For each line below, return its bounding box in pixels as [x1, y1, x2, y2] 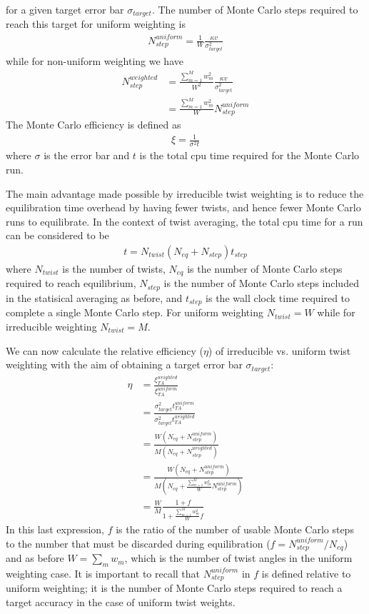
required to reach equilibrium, [6, 276, 136, 291]
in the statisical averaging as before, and [6, 290, 183, 305]
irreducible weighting [6, 318, 97, 333]
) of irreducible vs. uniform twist [208, 343, 351, 358]
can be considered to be [6, 228, 109, 243]
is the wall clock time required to [206, 290, 350, 305]
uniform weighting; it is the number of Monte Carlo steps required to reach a [6, 580, 343, 595]
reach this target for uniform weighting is [6, 16, 186, 31]
